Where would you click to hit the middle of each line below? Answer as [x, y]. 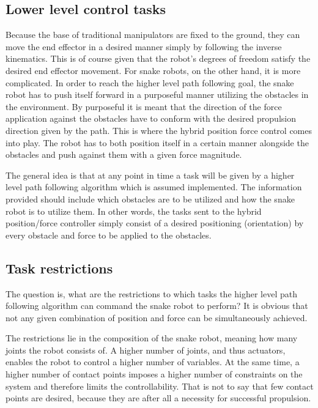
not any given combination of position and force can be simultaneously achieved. [157, 317]
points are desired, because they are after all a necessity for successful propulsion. [158, 398]
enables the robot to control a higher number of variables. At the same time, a [153, 362]
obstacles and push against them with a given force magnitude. [124, 154]
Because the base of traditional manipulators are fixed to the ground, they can [153, 35]
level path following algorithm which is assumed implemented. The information [154, 187]
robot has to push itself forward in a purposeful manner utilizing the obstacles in [157, 95]
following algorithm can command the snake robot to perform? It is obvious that [157, 306]
